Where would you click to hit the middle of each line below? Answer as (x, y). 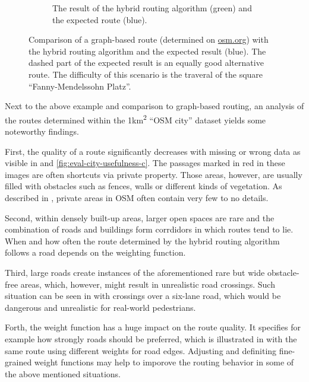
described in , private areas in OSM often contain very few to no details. (137, 197)
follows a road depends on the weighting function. (95, 252)
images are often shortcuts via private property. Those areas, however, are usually (154, 174)
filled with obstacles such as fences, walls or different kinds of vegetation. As (144, 186)
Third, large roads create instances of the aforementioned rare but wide (135, 272)
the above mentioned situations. (63, 373)
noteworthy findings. (42, 131)
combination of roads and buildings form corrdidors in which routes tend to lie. (149, 229)
